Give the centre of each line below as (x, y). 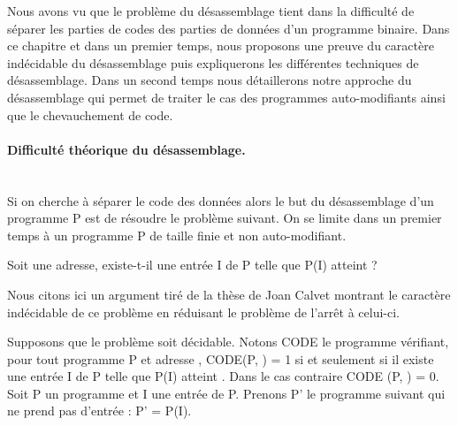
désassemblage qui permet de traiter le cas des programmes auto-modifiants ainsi (226, 97)
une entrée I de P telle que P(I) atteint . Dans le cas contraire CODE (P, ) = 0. (223, 376)
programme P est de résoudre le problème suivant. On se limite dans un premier (225, 218)
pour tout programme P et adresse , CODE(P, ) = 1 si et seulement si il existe (221, 358)
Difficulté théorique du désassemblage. (126, 149)
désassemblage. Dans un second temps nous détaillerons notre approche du (210, 80)
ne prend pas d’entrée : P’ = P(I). (99, 411)
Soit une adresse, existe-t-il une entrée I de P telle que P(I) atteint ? (192, 265)
